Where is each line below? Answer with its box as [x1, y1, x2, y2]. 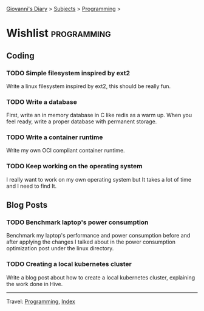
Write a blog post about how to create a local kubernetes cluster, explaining [6, 273, 195, 281]
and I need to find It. [6, 182, 57, 190]
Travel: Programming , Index [6, 298, 76, 305]
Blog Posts [6, 200, 48, 210]
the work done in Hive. [6, 280, 63, 287]
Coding [6, 50, 35, 61]
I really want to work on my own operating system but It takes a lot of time [6, 176, 192, 183]
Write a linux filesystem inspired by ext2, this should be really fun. [6, 82, 171, 90]
